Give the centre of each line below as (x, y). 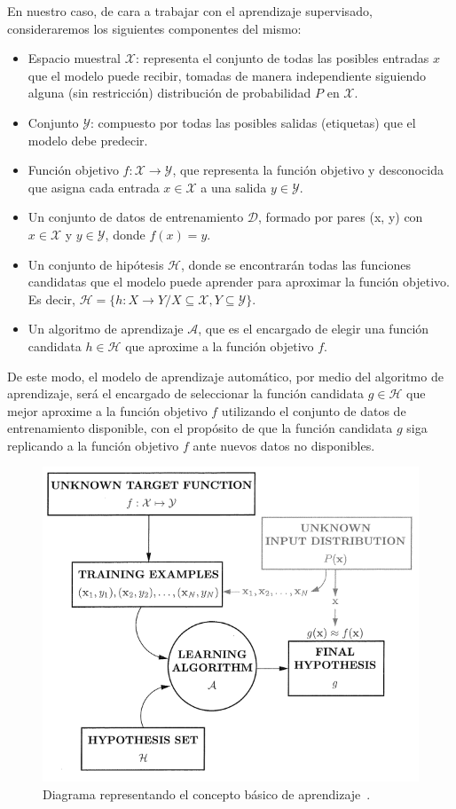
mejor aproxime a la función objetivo (107, 410)
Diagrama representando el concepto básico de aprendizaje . (207, 793)
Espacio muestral (75, 58)
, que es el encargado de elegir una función (314, 329)
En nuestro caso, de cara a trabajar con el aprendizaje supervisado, (190, 11)
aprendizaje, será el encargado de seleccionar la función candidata (186, 393)
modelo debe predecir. (88, 140)
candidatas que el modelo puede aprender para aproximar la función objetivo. (239, 282)
